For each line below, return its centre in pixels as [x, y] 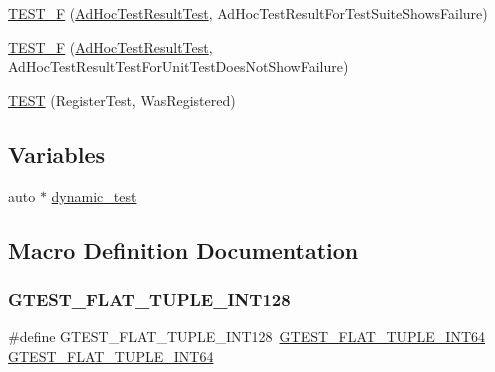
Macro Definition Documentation [183, 249]
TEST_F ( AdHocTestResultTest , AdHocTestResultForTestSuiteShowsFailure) [248, 13]
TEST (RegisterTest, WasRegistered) [122, 99]
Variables [57, 153]
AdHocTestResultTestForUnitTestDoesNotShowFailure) [178, 66]
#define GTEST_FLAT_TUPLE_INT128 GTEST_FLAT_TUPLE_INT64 [247, 336]
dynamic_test [94, 195]
